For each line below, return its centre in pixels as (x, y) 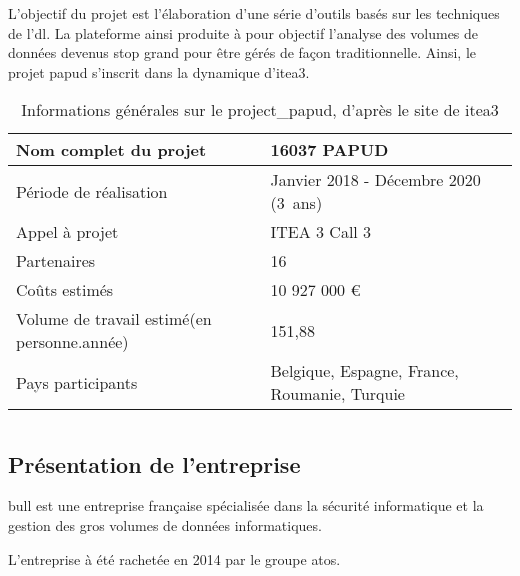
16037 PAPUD (329, 150)
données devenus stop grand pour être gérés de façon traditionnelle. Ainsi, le (242, 52)
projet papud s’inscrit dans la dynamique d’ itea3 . (159, 71)
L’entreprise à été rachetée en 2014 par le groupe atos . (174, 558)
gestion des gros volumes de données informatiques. (165, 524)
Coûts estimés (65, 290)
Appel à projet (67, 232)
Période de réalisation (92, 191)
